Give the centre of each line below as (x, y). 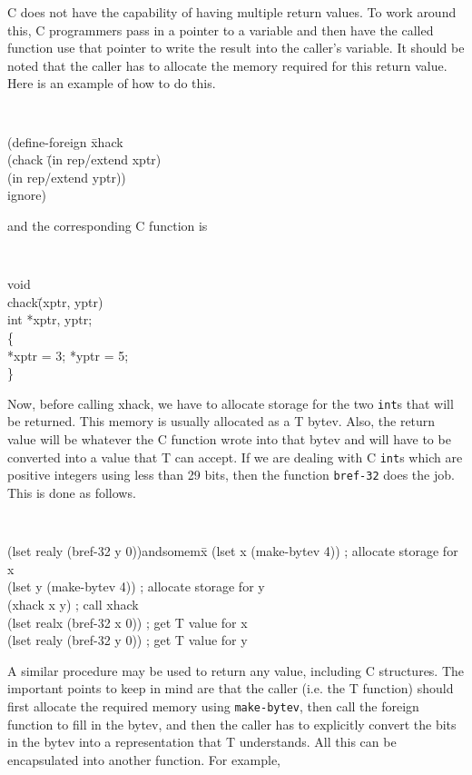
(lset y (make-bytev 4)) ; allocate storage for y (136, 586)
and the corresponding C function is (108, 225)
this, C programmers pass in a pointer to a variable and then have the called (221, 30)
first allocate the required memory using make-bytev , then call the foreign (213, 705)
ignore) (27, 195)
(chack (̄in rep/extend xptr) (84, 159)
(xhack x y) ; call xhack (73, 604)
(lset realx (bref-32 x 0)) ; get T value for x (128, 622)
